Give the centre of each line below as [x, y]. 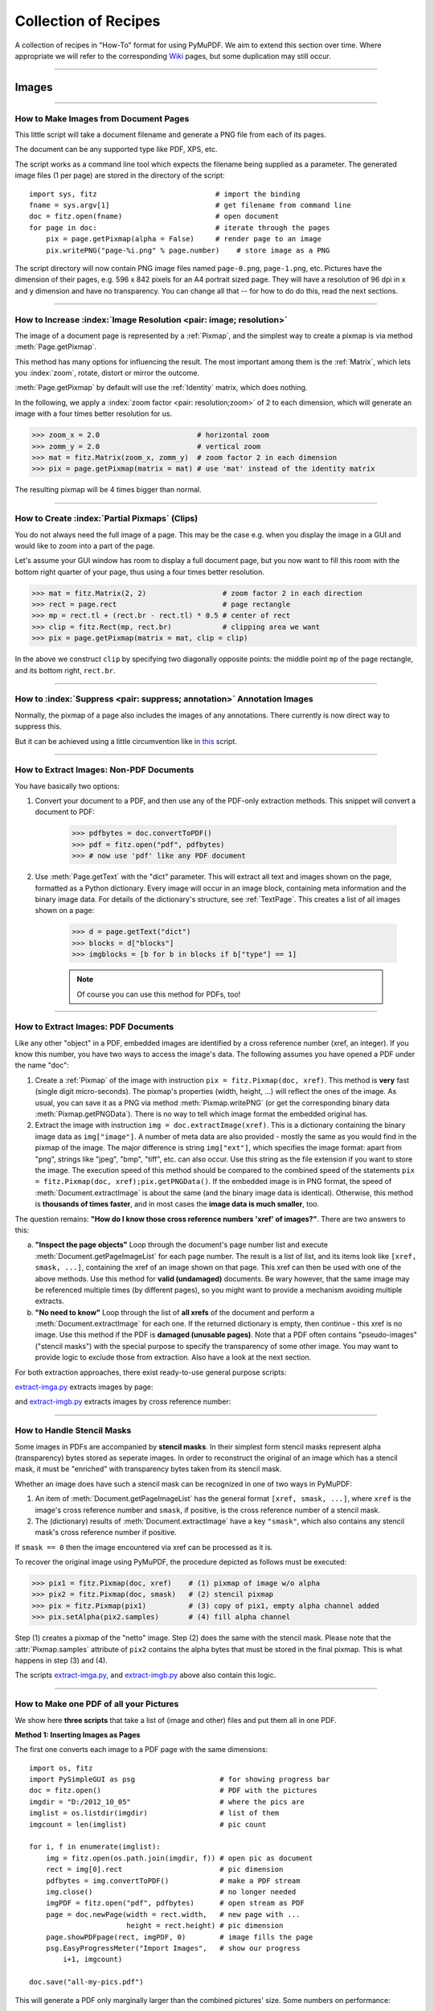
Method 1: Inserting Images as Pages [78, 1734]
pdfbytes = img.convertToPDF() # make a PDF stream [173, 1881]
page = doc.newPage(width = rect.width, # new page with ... [173, 1914]
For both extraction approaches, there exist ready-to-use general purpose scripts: [151, 1372]
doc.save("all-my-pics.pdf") [86, 1982]
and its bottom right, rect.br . [65, 670]
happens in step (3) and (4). [61, 1660]
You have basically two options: [68, 786]
